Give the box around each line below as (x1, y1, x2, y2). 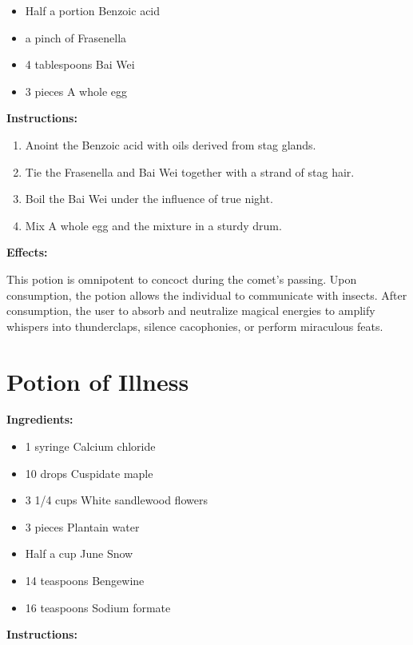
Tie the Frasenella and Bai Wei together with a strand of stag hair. (25, 163, 355, 180)
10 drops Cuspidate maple (25, 464, 153, 481)
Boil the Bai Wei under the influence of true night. (25, 190, 273, 207)
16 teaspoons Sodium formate (25, 599, 171, 615)
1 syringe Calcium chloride (25, 438, 156, 455)
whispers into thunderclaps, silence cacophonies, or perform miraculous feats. (6, 317, 383, 334)
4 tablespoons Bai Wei (25, 56, 135, 73)
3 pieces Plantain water (25, 518, 140, 535)
